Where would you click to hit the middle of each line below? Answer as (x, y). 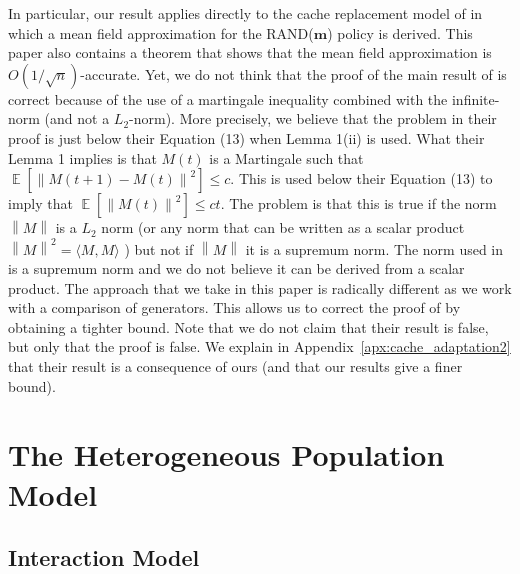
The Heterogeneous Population (226, 454)
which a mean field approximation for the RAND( (161, 32)
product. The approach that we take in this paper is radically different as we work (260, 287)
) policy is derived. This (400, 32)
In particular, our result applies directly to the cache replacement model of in (245, 13)
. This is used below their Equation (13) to (361, 178)
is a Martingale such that (286, 157)
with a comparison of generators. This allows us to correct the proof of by (234, 307)
